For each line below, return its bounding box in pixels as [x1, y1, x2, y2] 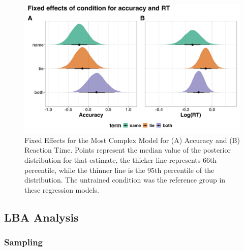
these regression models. [24, 184, 99, 195]
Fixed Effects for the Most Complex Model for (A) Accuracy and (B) [24, 134, 240, 145]
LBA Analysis [4, 209, 79, 225]
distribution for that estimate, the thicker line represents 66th [24, 155, 217, 165]
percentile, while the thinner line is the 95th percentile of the [24, 164, 215, 175]
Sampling [4, 236, 43, 248]
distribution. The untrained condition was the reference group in [24, 174, 226, 185]
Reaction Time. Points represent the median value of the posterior [24, 145, 231, 155]
